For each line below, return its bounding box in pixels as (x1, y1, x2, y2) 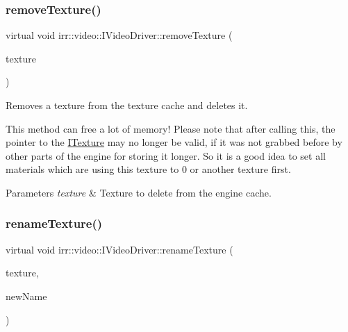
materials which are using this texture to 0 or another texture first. (6, 162, 291, 176)
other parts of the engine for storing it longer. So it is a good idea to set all (6, 148, 326, 163)
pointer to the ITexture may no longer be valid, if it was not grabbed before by (6, 135, 342, 149)
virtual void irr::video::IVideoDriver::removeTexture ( (6, 28, 233, 42)
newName (6, 288, 47, 303)
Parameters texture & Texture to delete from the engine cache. (6, 185, 272, 199)
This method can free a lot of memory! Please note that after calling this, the (6, 121, 335, 135)
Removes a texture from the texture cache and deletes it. (6, 98, 248, 112)
